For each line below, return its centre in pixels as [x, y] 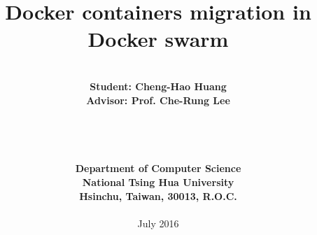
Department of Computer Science [158, 168]
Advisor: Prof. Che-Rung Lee [158, 100]
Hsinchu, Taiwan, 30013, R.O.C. [158, 195]
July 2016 [158, 223]
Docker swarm [158, 39]
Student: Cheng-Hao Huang [158, 86]
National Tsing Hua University [158, 182]
